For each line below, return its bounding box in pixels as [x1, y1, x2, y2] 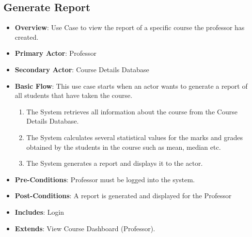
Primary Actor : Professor [15, 48, 97, 58]
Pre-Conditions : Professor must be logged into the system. [15, 174, 195, 184]
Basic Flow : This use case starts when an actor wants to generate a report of [15, 80, 248, 91]
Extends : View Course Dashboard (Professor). [15, 223, 156, 233]
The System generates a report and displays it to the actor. [26, 158, 203, 168]
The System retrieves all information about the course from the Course [26, 106, 237, 116]
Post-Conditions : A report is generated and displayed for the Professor [15, 190, 232, 201]
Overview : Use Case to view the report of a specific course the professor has [15, 22, 245, 32]
